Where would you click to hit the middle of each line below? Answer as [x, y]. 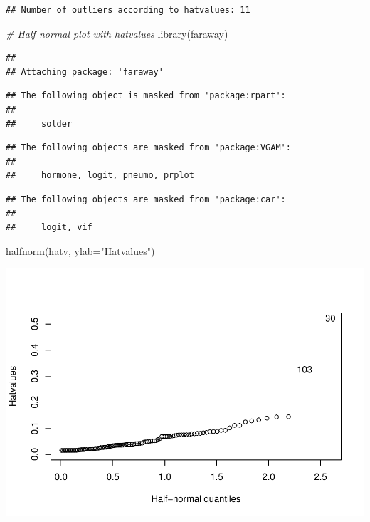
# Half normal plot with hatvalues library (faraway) [117, 33]
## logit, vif [49, 228]
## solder [39, 124]
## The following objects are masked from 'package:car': [146, 199]
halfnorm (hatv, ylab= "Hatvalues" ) [80, 250]
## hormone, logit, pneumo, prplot [100, 176]
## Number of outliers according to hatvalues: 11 [128, 10]
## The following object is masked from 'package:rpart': [146, 96]
